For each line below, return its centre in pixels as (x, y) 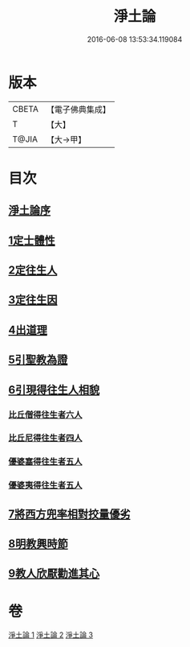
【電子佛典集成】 (78, 109)
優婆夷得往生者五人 (45, 485)
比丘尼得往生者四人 (45, 438)
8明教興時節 (38, 544)
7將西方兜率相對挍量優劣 (69, 514)
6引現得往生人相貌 (54, 390)
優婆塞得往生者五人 (45, 462)
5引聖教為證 (38, 360)
